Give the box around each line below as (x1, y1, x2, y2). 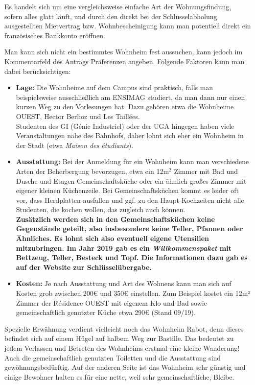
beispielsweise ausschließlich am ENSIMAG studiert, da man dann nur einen (16, 92, 245, 102)
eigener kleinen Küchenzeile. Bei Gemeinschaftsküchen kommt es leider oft (16, 185, 239, 195)
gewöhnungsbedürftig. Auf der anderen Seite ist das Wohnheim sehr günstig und (4, 362, 246, 372)
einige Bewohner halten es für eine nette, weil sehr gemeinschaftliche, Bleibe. (4, 371, 234, 382)
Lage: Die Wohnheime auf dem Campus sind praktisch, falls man (16, 82, 213, 93)
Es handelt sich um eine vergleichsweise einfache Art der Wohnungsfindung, (4, 1, 232, 11)
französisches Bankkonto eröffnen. (4, 30, 105, 40)
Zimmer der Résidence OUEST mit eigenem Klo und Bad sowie (16, 297, 207, 308)
